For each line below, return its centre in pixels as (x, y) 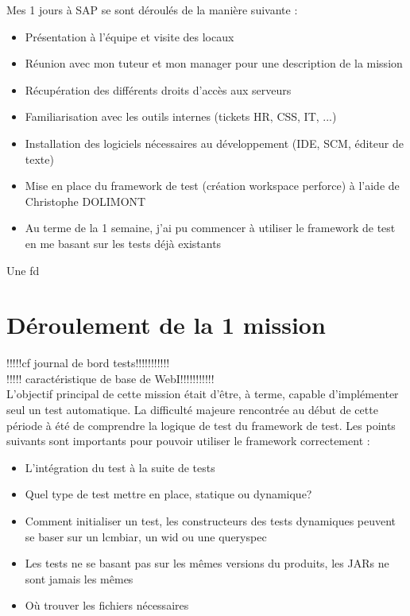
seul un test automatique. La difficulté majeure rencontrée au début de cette (192, 410)
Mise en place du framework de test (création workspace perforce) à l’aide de (212, 186)
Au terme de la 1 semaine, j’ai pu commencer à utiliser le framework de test (210, 228)
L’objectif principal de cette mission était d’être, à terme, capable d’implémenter (203, 394)
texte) (39, 159)
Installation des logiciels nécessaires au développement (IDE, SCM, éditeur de (214, 143)
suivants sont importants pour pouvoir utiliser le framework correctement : (188, 441)
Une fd (23, 270)
